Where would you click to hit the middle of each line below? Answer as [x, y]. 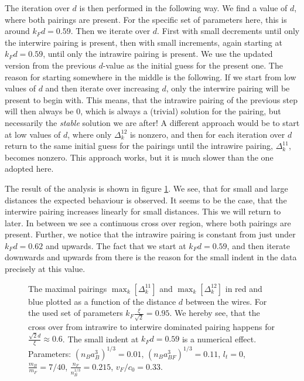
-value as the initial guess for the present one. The [193, 65]
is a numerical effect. [219, 339]
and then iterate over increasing [102, 88]
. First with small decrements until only [228, 31]
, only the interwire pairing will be [228, 88]
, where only [90, 134]
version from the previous [50, 65]
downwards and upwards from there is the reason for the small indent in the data [151, 257]
